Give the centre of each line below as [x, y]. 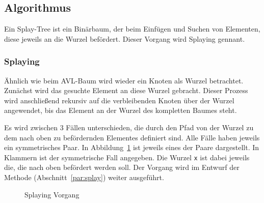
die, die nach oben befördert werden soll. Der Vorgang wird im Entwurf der [122, 167]
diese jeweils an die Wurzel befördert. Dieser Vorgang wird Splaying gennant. [125, 38]
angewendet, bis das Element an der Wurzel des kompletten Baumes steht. [121, 110]
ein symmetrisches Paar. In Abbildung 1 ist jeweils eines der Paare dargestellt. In [132, 147]
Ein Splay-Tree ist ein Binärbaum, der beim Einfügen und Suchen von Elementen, [132, 29]
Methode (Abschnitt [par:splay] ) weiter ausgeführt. [84, 177]
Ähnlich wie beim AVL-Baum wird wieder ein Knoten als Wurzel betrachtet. [124, 80]
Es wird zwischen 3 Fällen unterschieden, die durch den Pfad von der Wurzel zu [129, 127]
